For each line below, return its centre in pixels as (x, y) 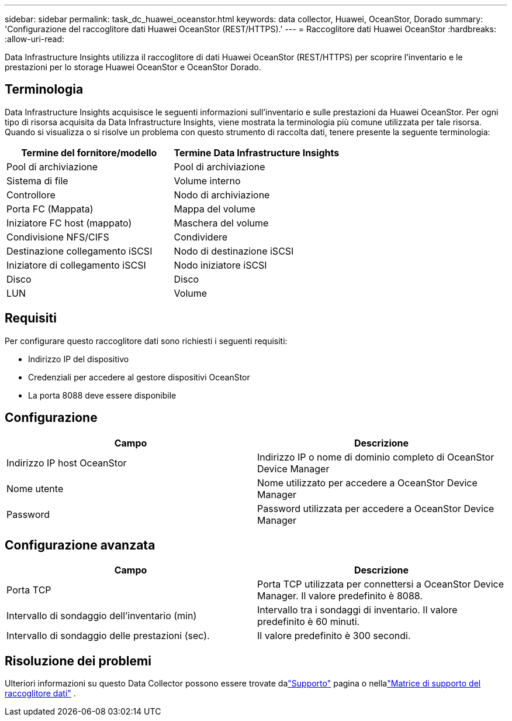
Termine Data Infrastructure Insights (257, 152)
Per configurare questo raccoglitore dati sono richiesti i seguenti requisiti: (146, 341)
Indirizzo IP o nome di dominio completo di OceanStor (376, 457)
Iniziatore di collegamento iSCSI (76, 265)
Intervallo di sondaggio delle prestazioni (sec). (108, 636)
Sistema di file (37, 181)
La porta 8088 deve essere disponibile (102, 395)
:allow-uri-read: (35, 39)
